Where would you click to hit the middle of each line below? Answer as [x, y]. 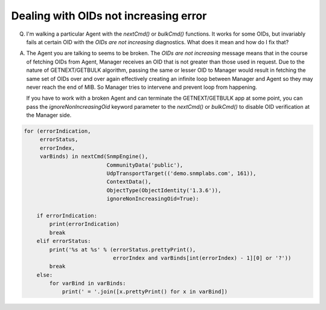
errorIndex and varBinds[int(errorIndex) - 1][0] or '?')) [202, 258]
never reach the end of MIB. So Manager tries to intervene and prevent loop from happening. [142, 87]
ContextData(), [129, 182]
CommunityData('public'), [145, 165]
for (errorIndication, [57, 131]
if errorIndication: [67, 215]
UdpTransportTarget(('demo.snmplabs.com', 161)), [181, 173]
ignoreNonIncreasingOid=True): [153, 199]
